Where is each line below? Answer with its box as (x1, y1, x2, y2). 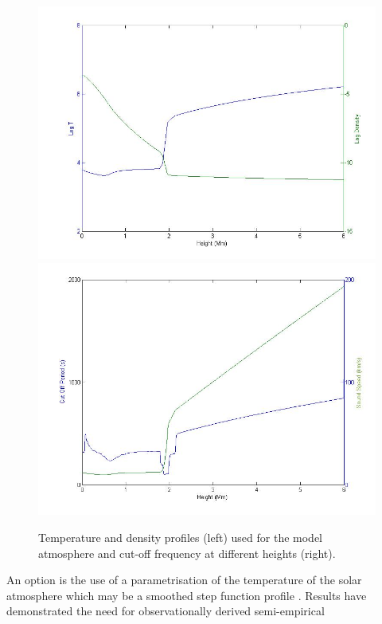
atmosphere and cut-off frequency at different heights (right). (38, 544, 336, 561)
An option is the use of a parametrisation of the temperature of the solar (6, 571, 362, 588)
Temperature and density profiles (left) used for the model (38, 529, 323, 546)
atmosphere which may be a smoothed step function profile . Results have (6, 587, 367, 603)
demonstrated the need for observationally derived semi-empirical (6, 602, 325, 619)
